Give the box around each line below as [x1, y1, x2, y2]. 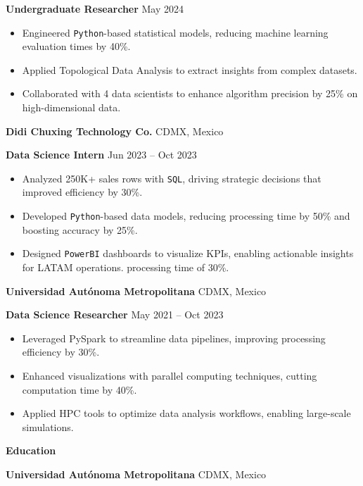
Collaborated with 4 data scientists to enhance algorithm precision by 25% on [22, 86, 358, 101]
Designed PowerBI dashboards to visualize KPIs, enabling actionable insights [22, 246, 354, 261]
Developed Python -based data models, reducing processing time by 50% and [22, 208, 350, 223]
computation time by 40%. [22, 382, 137, 397]
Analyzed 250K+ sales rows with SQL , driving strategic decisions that [22, 170, 321, 185]
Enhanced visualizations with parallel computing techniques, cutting [22, 368, 317, 382]
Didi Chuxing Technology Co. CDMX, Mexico [6, 123, 224, 138]
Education [6, 443, 56, 458]
